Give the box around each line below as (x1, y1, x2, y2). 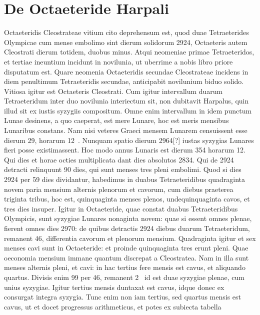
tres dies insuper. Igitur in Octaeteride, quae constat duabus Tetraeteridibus (4, 203, 238, 213)
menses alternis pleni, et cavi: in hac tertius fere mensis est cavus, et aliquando (4, 262, 245, 272)
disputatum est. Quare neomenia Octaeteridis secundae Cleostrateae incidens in (4, 66, 248, 76)
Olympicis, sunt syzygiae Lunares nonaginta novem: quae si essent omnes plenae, (4, 213, 252, 223)
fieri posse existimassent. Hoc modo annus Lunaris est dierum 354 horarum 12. (4, 144, 245, 155)
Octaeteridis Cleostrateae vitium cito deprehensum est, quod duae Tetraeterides (4, 27, 249, 37)
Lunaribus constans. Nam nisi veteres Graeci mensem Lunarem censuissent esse (4, 125, 247, 135)
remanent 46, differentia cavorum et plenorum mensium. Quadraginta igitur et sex (4, 232, 256, 243)
